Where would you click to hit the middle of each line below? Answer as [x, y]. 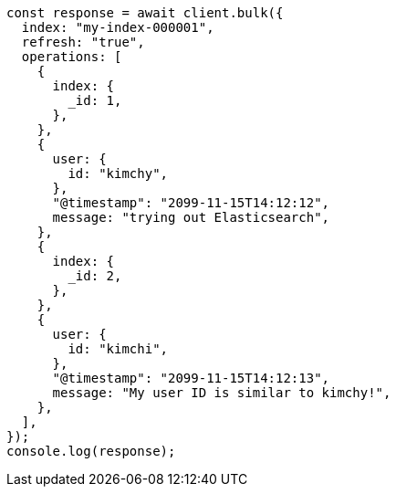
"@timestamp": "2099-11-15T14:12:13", [191, 378]
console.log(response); [91, 451]
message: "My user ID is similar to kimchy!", [222, 393]
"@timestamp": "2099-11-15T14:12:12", [191, 203]
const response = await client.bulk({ [145, 13]
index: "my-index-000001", [118, 27]
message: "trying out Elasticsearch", [191, 217]
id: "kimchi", [118, 349]
